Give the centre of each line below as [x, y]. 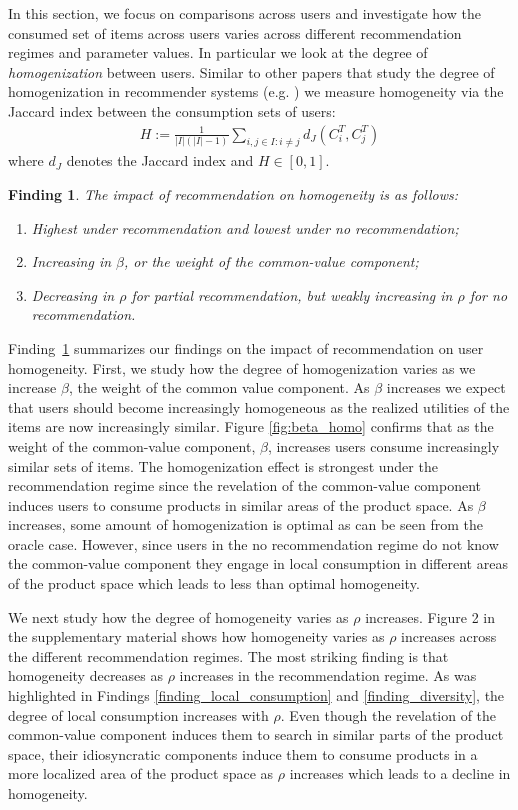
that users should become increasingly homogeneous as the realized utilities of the [259, 406]
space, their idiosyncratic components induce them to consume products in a [243, 753]
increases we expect [446, 387]
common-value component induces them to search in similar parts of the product [256, 734]
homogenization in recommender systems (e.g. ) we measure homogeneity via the [256, 91]
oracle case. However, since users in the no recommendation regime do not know [253, 543]
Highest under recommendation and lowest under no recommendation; [245, 227]
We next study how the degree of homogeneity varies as [178, 616]
